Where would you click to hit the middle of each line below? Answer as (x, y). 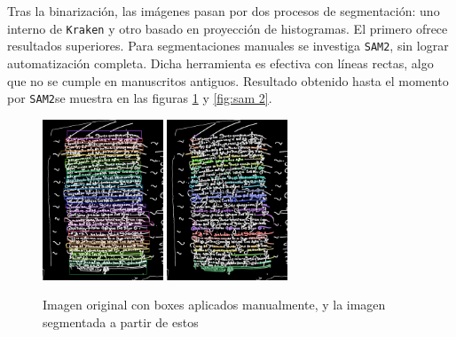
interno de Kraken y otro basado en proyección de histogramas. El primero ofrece (228, 28)
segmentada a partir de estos (121, 321)
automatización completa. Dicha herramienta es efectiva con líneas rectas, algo (220, 63)
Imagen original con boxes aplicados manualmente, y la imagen (214, 305)
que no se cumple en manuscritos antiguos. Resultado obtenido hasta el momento (228, 80)
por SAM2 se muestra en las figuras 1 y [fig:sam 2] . (140, 98)
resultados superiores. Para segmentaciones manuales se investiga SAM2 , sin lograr (228, 46)
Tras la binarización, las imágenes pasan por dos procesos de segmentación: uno (224, 11)
